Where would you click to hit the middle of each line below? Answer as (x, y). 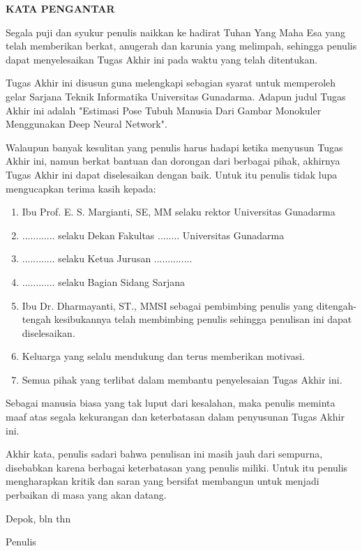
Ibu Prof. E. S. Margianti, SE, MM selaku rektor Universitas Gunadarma (179, 212)
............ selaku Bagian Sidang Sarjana (104, 281)
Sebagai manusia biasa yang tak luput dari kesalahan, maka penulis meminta (171, 403)
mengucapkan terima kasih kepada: (81, 188)
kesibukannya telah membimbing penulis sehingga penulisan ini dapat (203, 319)
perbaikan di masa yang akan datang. (86, 495)
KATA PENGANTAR (60, 8)
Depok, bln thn (38, 518)
